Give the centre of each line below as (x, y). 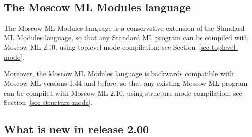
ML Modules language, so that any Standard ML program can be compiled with (126, 37)
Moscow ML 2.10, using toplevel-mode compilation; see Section (100, 47)
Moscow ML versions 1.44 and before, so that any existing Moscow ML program (126, 83)
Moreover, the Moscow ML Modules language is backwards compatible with (119, 73)
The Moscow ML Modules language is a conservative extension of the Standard (124, 28)
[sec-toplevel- (218, 47)
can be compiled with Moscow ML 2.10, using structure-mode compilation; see (123, 92)
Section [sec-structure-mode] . (48, 102)
